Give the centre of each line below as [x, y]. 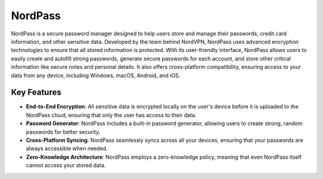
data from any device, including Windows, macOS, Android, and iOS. [96, 75]
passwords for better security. [63, 132]
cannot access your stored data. [66, 165]
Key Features [36, 92]
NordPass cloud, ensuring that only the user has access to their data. [111, 115]
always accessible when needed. [67, 148]
